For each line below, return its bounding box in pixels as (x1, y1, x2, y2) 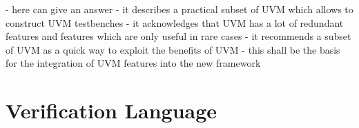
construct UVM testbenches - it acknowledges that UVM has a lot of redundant (6, 15, 344, 30)
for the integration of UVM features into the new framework (6, 56, 261, 70)
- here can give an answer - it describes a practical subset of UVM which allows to (6, 2, 353, 16)
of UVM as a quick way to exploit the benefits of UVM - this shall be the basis (6, 42, 340, 56)
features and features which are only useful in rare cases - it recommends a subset (6, 29, 351, 43)
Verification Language (6, 96, 217, 125)
